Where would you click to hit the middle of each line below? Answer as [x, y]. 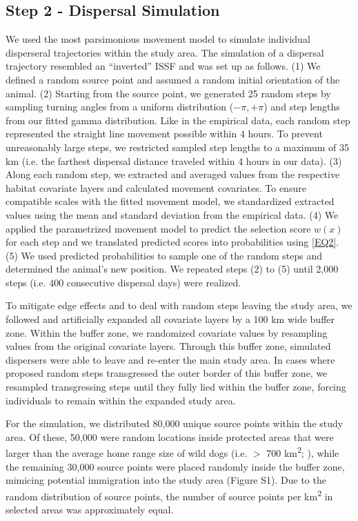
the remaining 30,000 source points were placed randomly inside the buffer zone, [175, 466]
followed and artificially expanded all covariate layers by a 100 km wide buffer [170, 319]
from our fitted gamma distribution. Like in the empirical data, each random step [178, 120]
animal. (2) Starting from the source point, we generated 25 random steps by [168, 93]
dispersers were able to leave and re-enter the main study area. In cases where [170, 359]
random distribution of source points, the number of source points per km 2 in [169, 495]
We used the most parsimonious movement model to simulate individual [158, 39]
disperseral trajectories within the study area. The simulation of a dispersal [165, 52]
